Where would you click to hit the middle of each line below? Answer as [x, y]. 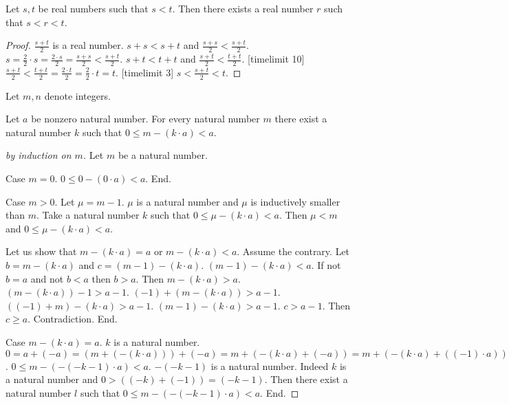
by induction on [39, 155]
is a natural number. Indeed [270, 365]
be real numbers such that [93, 8]
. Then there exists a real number [243, 8]
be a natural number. [163, 155]
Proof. [18, 45]
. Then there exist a [306, 379]
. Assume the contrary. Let [293, 251]
